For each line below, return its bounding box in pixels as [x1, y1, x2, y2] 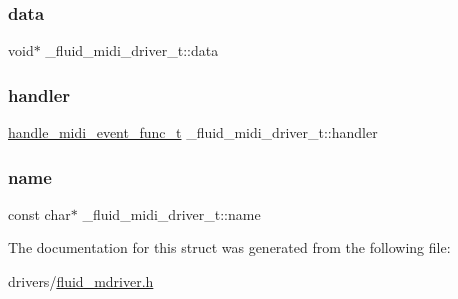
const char [8, 203, 71, 224]
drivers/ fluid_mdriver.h [8, 271, 154, 292]
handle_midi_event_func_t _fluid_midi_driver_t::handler [8, 122, 378, 143]
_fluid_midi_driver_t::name [82, 203, 261, 224]
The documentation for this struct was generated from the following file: [8, 237, 451, 258]
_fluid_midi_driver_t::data [45, 40, 219, 61]
